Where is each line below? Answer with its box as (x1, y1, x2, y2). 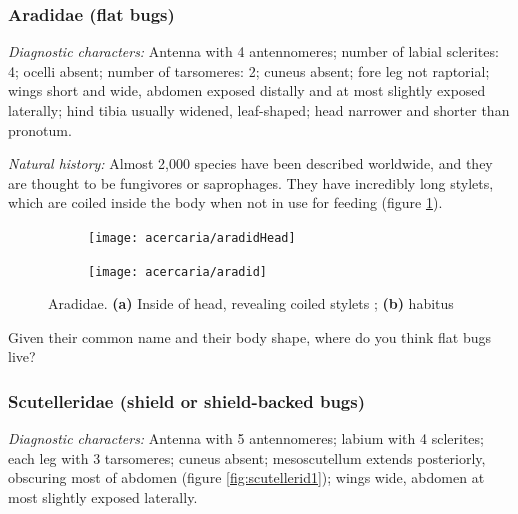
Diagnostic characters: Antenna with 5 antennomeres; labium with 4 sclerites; (8, 428, 484, 449)
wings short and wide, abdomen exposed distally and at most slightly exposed (8, 80, 486, 101)
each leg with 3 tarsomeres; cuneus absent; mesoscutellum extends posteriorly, (8, 447, 486, 468)
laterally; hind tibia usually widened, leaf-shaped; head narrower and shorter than (8, 100, 510, 120)
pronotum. (8, 119, 72, 140)
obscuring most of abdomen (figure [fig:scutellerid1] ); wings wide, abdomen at (8, 467, 485, 488)
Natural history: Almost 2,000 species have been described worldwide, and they (8, 153, 493, 174)
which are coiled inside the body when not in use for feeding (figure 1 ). (8, 192, 443, 213)
